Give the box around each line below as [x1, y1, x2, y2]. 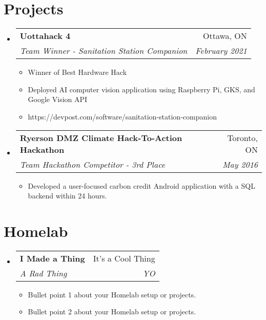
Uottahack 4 [19, 30, 71, 42]
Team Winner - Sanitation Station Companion [19, 45, 188, 57]
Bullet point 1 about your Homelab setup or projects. [28, 289, 196, 299]
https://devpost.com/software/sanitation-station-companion [28, 111, 217, 122]
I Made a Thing [19, 252, 85, 264]
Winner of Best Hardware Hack [28, 67, 127, 77]
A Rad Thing [19, 267, 67, 279]
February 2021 [195, 45, 247, 57]
